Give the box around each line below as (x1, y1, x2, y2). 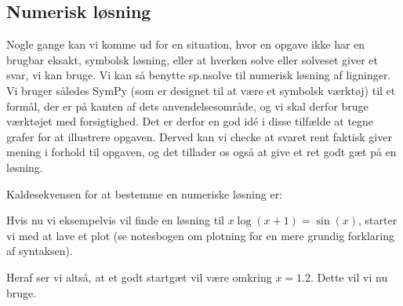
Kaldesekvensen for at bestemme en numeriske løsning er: (6, 185, 283, 202)
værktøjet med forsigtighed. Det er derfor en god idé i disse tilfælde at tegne (6, 113, 374, 129)
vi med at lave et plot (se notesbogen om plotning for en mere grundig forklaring (6, 227, 395, 243)
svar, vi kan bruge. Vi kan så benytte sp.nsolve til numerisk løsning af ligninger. (6, 67, 391, 83)
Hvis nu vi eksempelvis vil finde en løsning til (6, 212, 224, 228)
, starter (358, 212, 398, 228)
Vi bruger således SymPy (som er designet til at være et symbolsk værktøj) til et (6, 82, 396, 98)
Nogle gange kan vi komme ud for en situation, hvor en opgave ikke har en (6, 36, 365, 53)
